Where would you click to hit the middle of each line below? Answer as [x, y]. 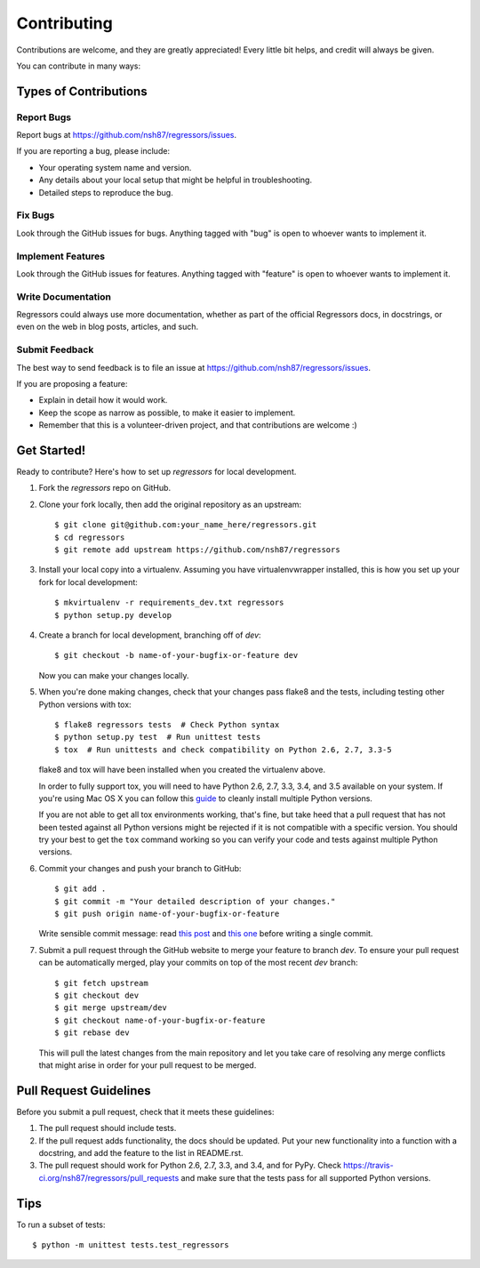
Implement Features [61, 256]
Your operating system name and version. [115, 167]
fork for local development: [88, 582]
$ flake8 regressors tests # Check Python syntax [167, 724]
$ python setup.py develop [113, 615]
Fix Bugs [36, 215]
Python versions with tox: [85, 704]
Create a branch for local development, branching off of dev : [150, 635]
